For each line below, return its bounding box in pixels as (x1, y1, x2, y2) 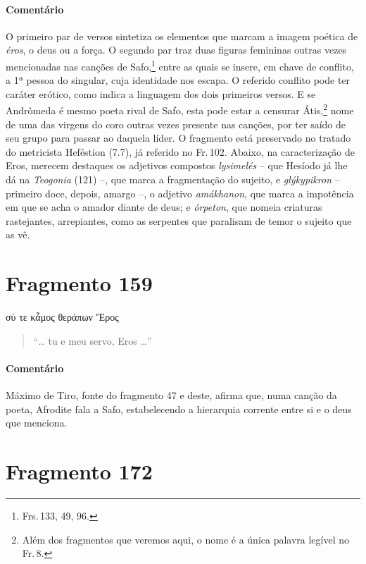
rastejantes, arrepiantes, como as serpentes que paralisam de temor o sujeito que (6, 213, 352, 228)
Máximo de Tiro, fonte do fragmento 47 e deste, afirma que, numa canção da (6, 388, 337, 403)
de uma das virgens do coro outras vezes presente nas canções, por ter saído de (6, 116, 346, 131)
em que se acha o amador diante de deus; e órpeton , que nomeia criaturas (6, 200, 322, 214)
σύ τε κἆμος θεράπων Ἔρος (6, 309, 119, 324)
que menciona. (6, 415, 68, 430)
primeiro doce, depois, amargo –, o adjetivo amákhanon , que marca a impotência (6, 185, 354, 200)
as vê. (6, 227, 30, 242)
